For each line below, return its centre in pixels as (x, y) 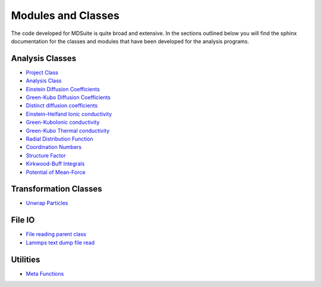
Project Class (42, 72)
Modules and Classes (65, 15)
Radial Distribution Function (59, 139)
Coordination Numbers (54, 147)
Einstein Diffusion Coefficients (63, 89)
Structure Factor (46, 155)
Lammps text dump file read (60, 243)
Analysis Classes (44, 58)
